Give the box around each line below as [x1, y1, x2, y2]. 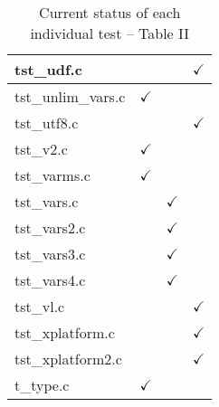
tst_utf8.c [14, 112, 79, 133]
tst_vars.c [14, 191, 79, 212]
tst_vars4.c [14, 270, 86, 290]
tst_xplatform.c [14, 322, 115, 343]
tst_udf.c [14, 59, 82, 80]
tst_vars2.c [14, 217, 86, 238]
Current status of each [39, 2, 181, 23]
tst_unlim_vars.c [14, 86, 126, 107]
